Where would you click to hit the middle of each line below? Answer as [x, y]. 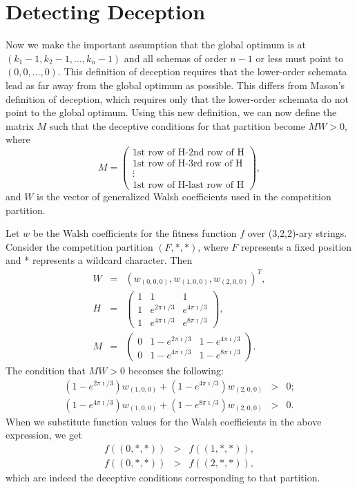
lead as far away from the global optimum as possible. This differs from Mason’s [175, 85]
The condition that [46, 370]
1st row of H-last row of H [189, 185]
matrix [20, 125]
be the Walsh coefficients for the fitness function [135, 233]
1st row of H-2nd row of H [189, 152]
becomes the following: [176, 370]
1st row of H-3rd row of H [188, 163]
